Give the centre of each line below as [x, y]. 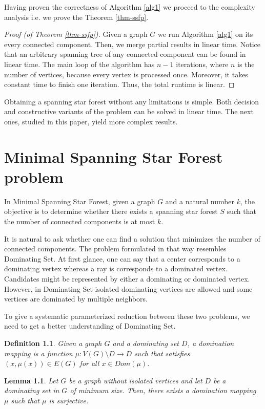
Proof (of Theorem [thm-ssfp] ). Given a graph [76, 34]
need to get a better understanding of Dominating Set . [90, 326]
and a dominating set [146, 343]
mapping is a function [38, 353]
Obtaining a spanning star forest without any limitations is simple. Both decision [132, 101]
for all [89, 363]
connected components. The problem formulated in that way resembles [115, 249]
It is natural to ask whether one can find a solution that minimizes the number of [132, 238]
